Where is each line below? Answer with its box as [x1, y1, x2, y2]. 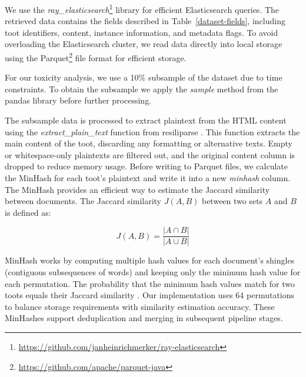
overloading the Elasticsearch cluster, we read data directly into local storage [5, 38, 282, 50]
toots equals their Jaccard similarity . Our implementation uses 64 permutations [5, 289, 295, 301]
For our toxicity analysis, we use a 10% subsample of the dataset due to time [5, 71, 282, 84]
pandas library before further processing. [5, 94, 152, 106]
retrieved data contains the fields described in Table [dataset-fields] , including [5, 15, 285, 27]
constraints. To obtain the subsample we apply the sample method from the [5, 82, 278, 95]
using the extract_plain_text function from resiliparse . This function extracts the [5, 125, 300, 138]
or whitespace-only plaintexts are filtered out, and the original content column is [5, 148, 295, 161]
